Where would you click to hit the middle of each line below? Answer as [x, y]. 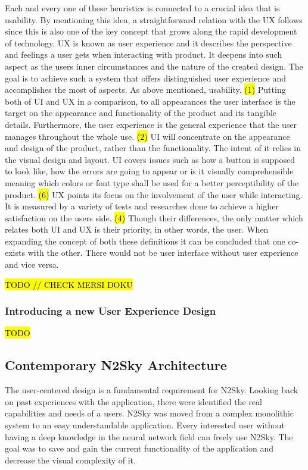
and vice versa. [32, 264]
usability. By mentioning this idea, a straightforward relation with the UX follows [154, 19]
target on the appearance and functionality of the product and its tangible [141, 113]
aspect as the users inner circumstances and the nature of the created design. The [154, 66]
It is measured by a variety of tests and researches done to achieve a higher [142, 206]
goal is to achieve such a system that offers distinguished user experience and [146, 78]
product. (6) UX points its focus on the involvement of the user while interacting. [154, 194]
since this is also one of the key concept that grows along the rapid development [151, 31]
